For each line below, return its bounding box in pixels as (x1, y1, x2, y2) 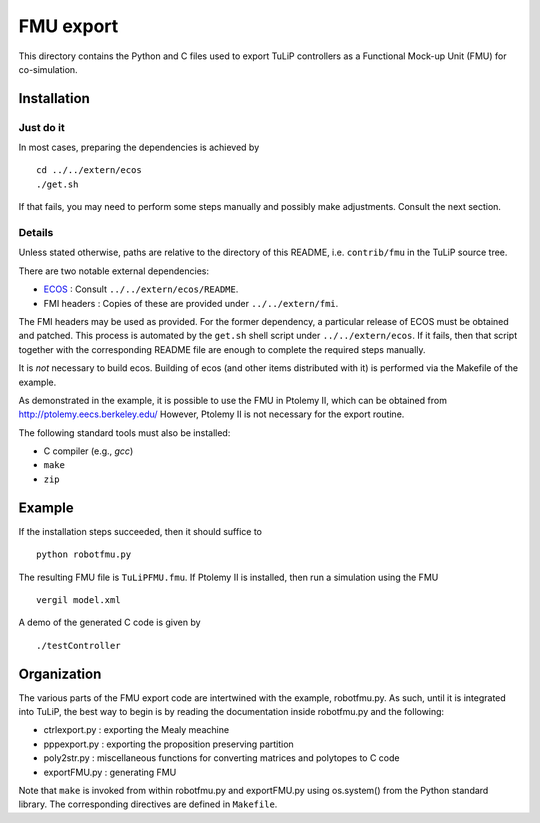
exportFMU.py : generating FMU (43, 766, 177, 778)
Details (18, 226, 54, 240)
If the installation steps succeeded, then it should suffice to (18, 525, 262, 537)
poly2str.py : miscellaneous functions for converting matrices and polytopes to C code (43, 752, 400, 764)
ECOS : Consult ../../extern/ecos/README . (43, 283, 239, 295)
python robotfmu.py (36, 549, 132, 560)
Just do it (18, 120, 65, 134)
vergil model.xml (36, 594, 121, 605)
